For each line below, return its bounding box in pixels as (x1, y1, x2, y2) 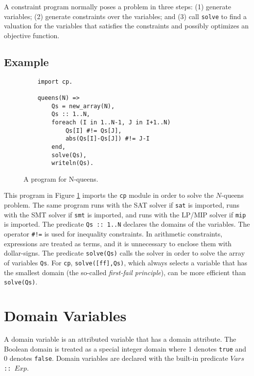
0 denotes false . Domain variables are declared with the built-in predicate (4, 353, 228, 363)
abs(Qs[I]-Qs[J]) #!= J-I (65, 135, 150, 142)
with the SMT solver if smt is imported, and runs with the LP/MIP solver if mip (4, 209, 246, 219)
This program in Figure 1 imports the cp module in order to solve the (4, 190, 214, 200)
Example (4, 54, 49, 69)
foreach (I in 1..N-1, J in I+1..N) (51, 118, 171, 126)
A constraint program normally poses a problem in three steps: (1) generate (4, 1, 231, 11)
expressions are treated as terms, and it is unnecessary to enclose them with (4, 238, 232, 248)
